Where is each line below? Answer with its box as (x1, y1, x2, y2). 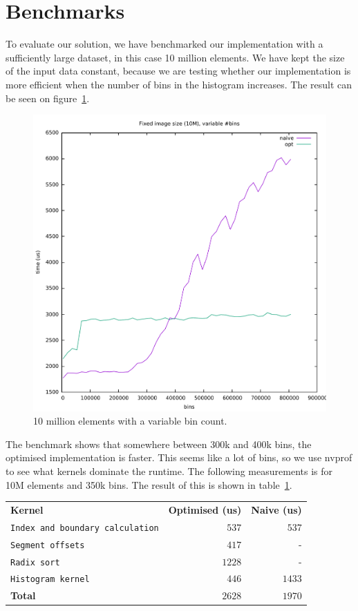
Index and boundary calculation (10, 523, 159, 533)
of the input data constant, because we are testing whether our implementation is (6, 64, 351, 78)
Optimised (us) (168, 502, 242, 516)
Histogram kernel (10, 574, 90, 585)
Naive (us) (251, 502, 302, 516)
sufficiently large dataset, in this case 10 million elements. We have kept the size (6, 50, 345, 64)
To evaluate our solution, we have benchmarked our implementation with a (6, 37, 323, 51)
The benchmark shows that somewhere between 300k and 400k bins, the (6, 436, 312, 451)
